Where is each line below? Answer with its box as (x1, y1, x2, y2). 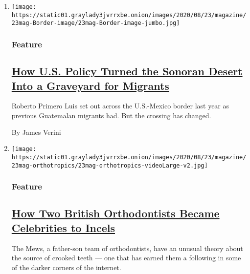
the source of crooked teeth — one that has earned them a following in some (11, 253, 241, 263)
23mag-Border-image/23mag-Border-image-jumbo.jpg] (11, 20, 180, 27)
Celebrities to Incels (11, 220, 115, 235)
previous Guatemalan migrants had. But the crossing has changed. (11, 110, 211, 120)
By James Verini (11, 126, 61, 137)
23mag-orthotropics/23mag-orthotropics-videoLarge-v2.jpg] (11, 162, 208, 169)
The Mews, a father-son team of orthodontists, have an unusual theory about (11, 243, 243, 253)
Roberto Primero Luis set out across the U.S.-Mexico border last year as (11, 101, 229, 111)
